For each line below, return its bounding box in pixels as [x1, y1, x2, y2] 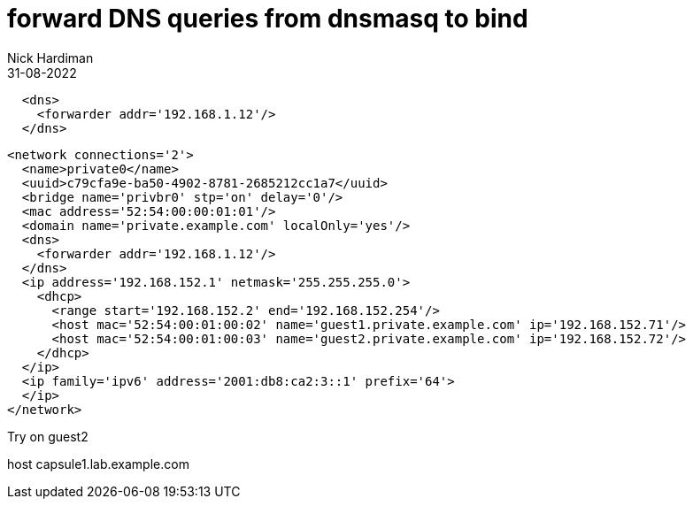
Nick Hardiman [7, 50, 94, 65]
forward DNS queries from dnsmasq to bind [7, 4, 528, 34]
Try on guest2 [7, 428, 89, 444]
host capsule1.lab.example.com [7, 456, 189, 471]
